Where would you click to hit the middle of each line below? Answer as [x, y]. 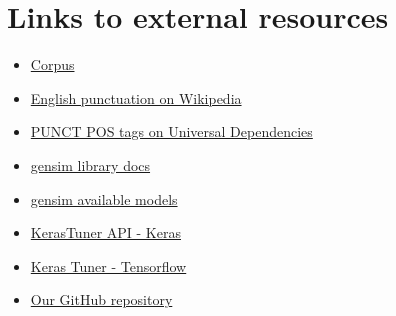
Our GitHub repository [101, 299]
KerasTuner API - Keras [105, 232]
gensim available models [104, 198]
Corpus [52, 64]
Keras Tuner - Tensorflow [108, 265]
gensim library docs [90, 164]
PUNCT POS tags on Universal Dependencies [171, 131]
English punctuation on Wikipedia [136, 97]
